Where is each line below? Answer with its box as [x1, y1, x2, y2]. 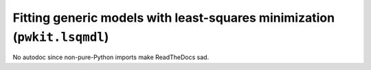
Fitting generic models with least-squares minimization [12, 10, 335, 25]
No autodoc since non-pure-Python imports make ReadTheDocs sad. [12, 53, 210, 61]
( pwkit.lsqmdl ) [12, 29, 109, 44]
